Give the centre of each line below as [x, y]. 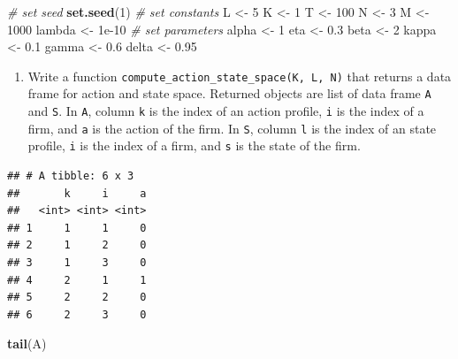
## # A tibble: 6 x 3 [71, 176]
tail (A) [27, 344]
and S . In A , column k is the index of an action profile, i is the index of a [226, 111]
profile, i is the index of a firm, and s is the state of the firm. [194, 145]
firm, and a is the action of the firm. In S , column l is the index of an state [232, 128]
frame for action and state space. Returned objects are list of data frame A [229, 93]
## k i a [77, 193]
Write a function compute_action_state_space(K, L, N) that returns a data [240, 76]
